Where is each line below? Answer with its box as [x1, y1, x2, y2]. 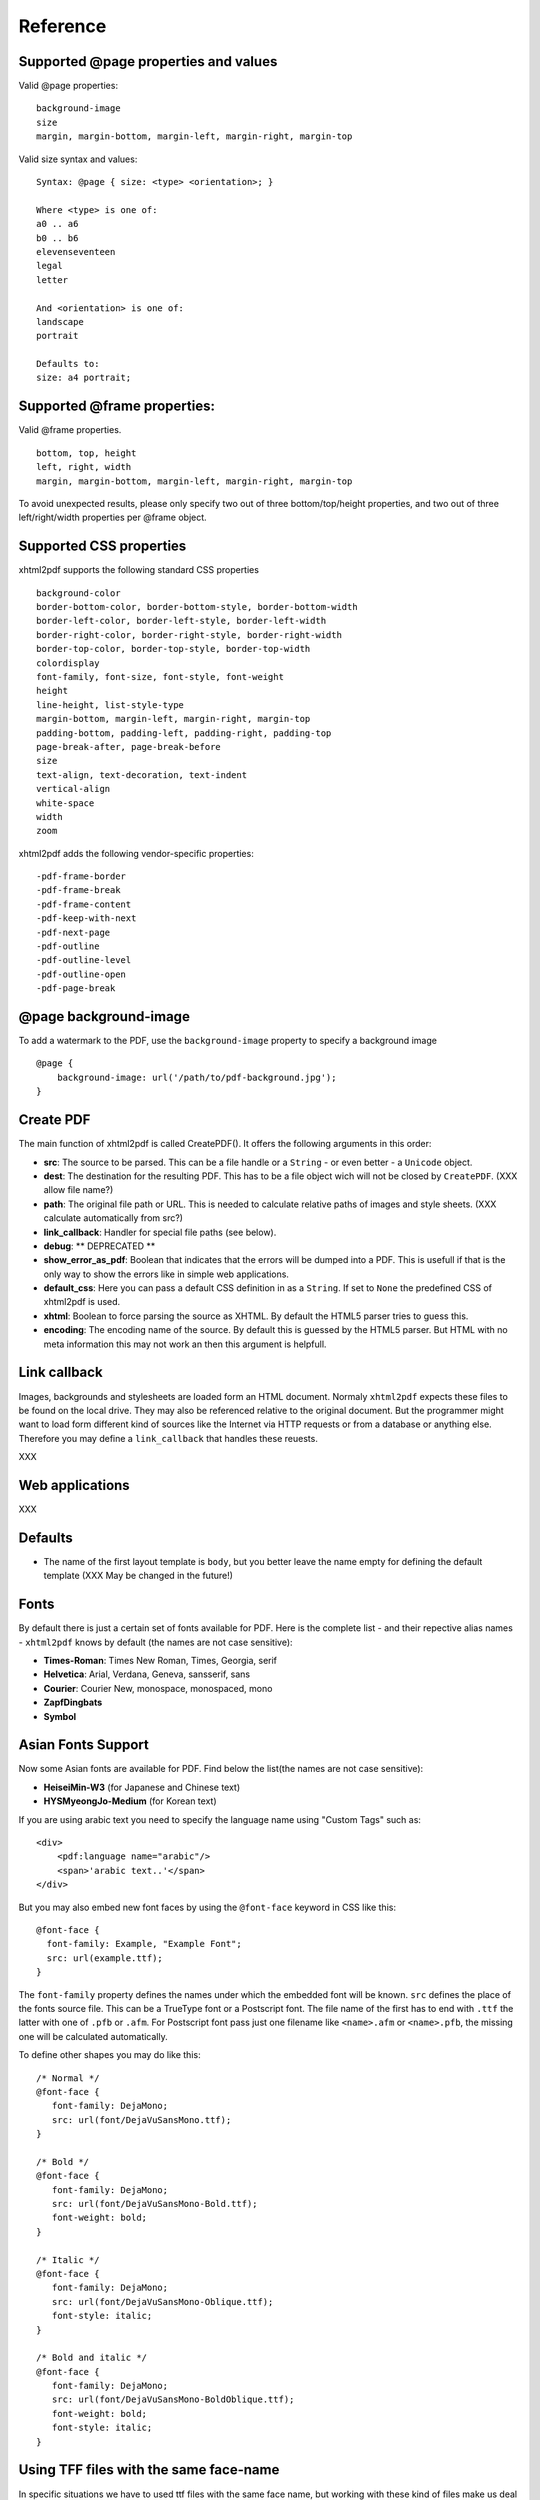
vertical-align [36, 783, 111, 795]
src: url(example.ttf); [46, 1952, 164, 1964]
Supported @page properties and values [18, 53, 278, 70]
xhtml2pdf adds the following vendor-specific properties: [18, 847, 254, 859]
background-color [36, 587, 121, 599]
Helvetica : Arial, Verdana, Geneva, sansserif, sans [43, 1668, 250, 1680]
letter [36, 274, 69, 285]
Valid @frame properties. [18, 424, 122, 436]
